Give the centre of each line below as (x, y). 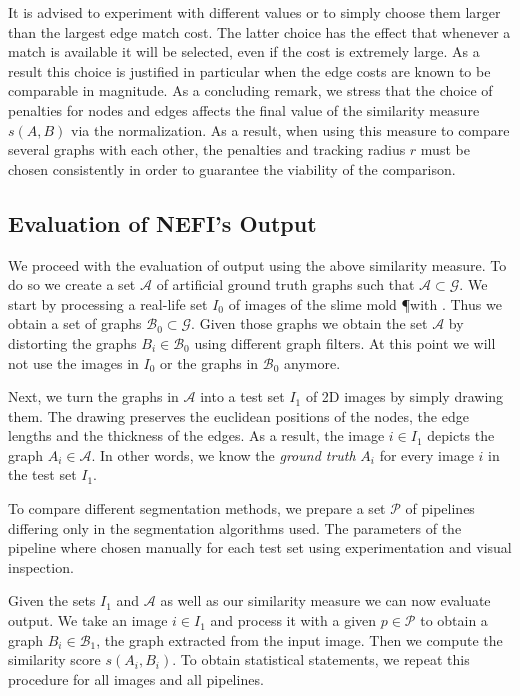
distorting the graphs (72, 342)
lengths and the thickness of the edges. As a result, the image (196, 435)
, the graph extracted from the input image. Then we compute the (299, 639)
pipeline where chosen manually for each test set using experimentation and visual (260, 547)
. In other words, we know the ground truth (223, 454)
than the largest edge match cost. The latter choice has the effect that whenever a (259, 31)
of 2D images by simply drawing (404, 396)
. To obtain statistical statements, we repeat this (321, 659)
